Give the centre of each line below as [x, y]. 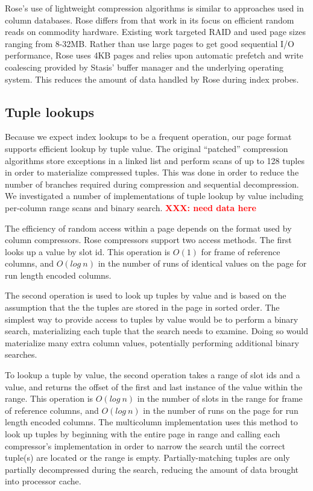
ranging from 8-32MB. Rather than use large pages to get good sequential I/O [150, 43]
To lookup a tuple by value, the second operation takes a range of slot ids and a [153, 375]
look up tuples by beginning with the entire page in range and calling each [143, 434]
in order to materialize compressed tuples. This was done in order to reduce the [152, 172]
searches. [21, 354]
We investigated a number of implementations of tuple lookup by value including [154, 196]
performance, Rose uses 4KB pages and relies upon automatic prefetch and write [154, 55]
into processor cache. [43, 481]
